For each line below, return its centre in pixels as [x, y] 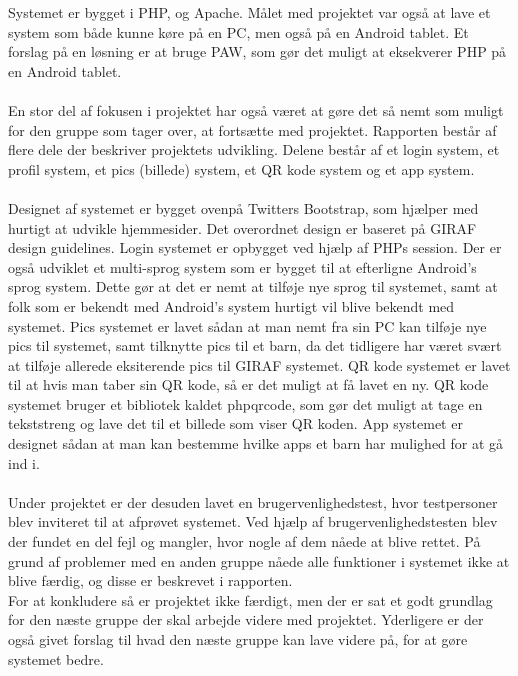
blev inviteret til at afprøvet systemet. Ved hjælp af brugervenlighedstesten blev [253, 521]
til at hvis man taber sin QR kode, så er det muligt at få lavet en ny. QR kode [248, 384]
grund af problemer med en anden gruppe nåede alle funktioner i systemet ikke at [259, 560]
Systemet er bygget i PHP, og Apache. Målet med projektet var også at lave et [249, 12]
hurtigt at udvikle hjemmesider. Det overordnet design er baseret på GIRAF [242, 227]
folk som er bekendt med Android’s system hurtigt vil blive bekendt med [231, 305]
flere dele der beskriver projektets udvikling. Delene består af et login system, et [254, 149]
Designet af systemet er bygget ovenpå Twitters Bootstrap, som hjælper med [243, 207]
